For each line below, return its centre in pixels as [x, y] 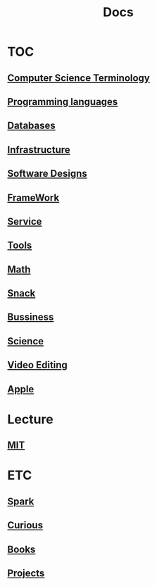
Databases [32, 126]
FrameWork [33, 198]
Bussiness [31, 317]
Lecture [31, 419]
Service [25, 222]
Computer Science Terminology [78, 78]
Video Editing [38, 365]
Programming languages [63, 102]
